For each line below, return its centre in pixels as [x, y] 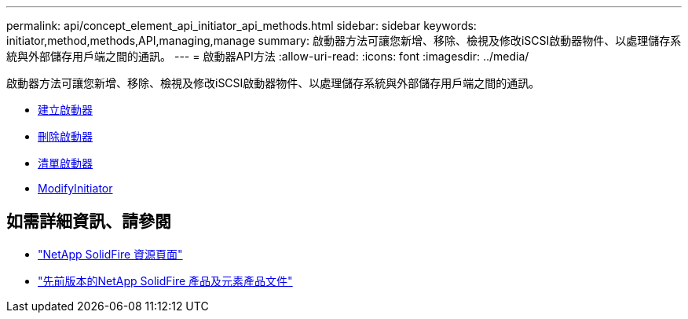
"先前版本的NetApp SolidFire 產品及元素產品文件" [165, 280]
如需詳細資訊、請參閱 [89, 222]
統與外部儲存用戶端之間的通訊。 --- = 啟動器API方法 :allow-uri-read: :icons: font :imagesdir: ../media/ [268, 56]
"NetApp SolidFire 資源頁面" [110, 254]
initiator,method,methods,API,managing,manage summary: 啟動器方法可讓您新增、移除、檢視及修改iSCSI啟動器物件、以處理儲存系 [344, 40]
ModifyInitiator [75, 188]
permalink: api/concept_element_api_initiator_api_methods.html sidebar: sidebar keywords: [242, 26]
